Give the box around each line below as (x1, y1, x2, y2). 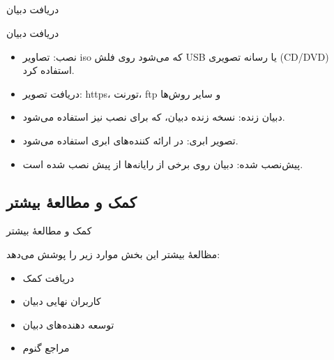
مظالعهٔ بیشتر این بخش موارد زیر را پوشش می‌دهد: (6, 246, 220, 261)
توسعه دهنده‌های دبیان (22, 317, 114, 331)
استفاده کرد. (22, 63, 75, 77)
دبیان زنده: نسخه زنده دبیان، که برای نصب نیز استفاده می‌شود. (22, 110, 285, 124)
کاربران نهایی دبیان (22, 294, 101, 308)
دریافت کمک (22, 270, 75, 285)
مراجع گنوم (22, 340, 70, 355)
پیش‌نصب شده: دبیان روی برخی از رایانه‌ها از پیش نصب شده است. (22, 156, 303, 171)
